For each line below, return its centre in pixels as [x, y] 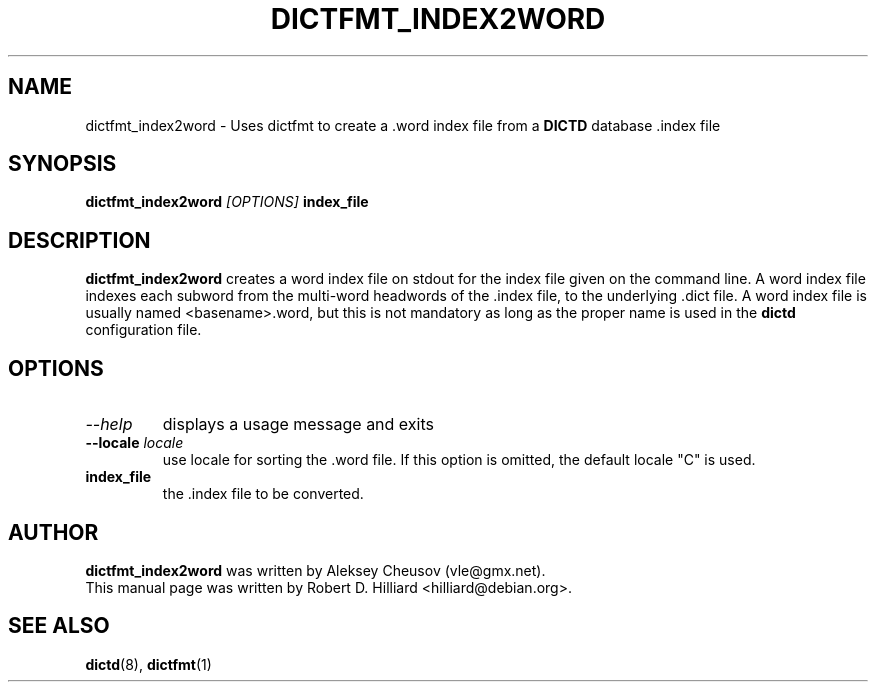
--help [109, 424]
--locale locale [134, 443]
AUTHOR [53, 532]
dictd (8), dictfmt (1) [148, 664]
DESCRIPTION [79, 240]
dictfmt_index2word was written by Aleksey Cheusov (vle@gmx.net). [315, 570]
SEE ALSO [59, 626]
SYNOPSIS [62, 164]
